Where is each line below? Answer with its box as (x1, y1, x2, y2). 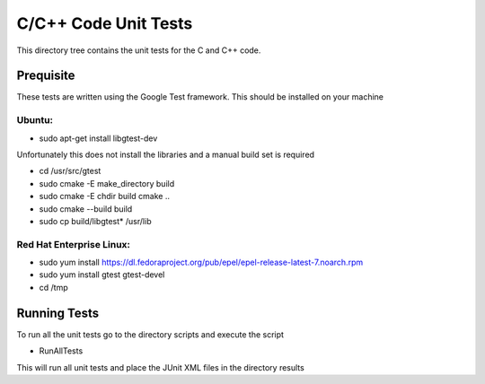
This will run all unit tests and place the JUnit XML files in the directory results (16, 362, 304, 372)
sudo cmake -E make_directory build (39, 178, 175, 188)
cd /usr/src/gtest (39, 166, 101, 177)
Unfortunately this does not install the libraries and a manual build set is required (16, 149, 314, 160)
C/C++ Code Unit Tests (16, 13, 193, 33)
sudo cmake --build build (39, 203, 133, 214)
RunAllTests (39, 345, 84, 356)
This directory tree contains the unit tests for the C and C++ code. (16, 45, 261, 56)
